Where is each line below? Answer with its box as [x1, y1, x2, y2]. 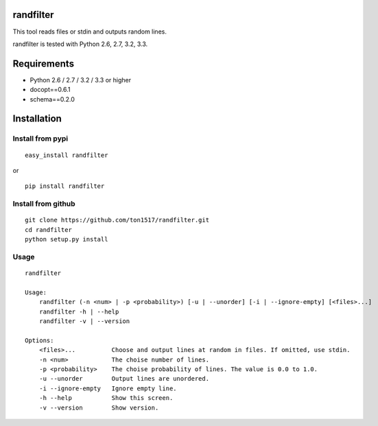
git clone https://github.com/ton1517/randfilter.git [25, 216, 209, 224]
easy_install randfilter [25, 151, 108, 159]
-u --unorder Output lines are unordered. [38, 375, 209, 383]
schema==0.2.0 [29, 95, 75, 103]
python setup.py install [25, 235, 108, 244]
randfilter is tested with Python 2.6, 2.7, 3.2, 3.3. [12, 40, 148, 48]
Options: [25, 336, 54, 344]
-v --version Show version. [38, 403, 159, 412]
